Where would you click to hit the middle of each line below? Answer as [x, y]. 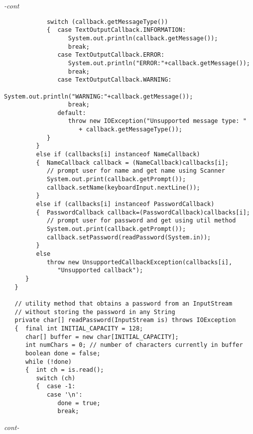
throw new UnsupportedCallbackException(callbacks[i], [139, 262]
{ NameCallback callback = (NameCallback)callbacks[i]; [132, 163]
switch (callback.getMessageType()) [107, 22]
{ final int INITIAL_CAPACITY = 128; [79, 328]
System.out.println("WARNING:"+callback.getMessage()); [99, 96]
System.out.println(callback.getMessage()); [143, 38]
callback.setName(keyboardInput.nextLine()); [123, 187]
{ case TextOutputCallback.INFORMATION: [116, 30]
